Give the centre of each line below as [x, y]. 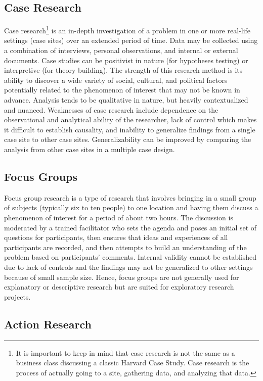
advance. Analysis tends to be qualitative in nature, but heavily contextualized [126, 100]
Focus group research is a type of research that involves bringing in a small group [130, 197]
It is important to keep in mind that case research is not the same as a [125, 352]
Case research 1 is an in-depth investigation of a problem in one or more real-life [127, 30]
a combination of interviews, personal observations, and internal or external [121, 50]
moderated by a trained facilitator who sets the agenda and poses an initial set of [130, 227]
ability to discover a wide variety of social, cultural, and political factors [116, 80]
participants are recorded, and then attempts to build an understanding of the [125, 247]
